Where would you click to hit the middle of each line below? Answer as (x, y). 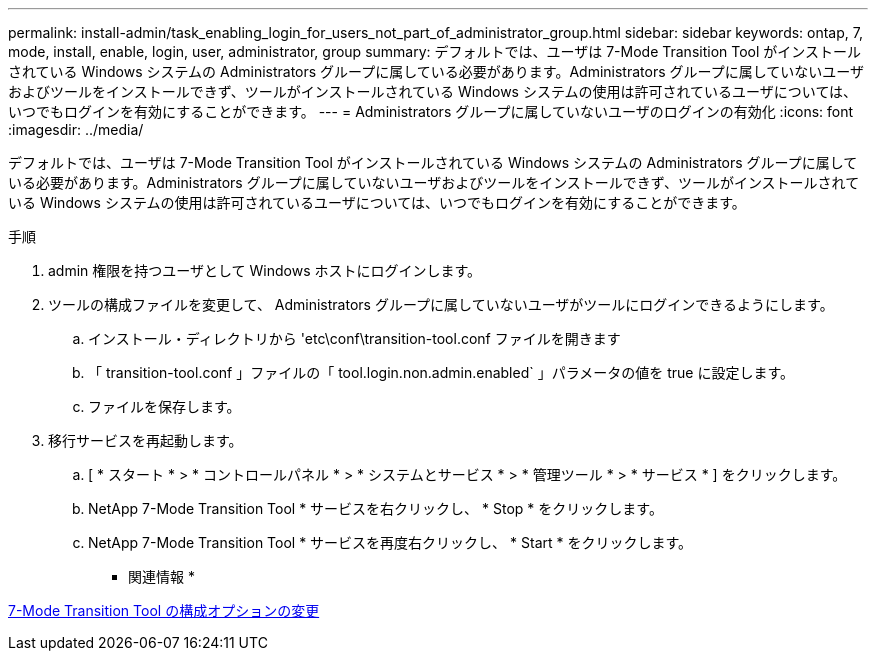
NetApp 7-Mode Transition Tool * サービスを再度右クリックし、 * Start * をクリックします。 (390, 542)
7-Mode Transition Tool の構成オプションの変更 (164, 610)
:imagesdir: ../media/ (76, 129)
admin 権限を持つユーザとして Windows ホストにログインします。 (265, 270)
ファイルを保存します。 (164, 406)
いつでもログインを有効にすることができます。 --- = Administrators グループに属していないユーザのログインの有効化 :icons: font (431, 111)
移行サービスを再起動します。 (145, 440)
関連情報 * (161, 576)
